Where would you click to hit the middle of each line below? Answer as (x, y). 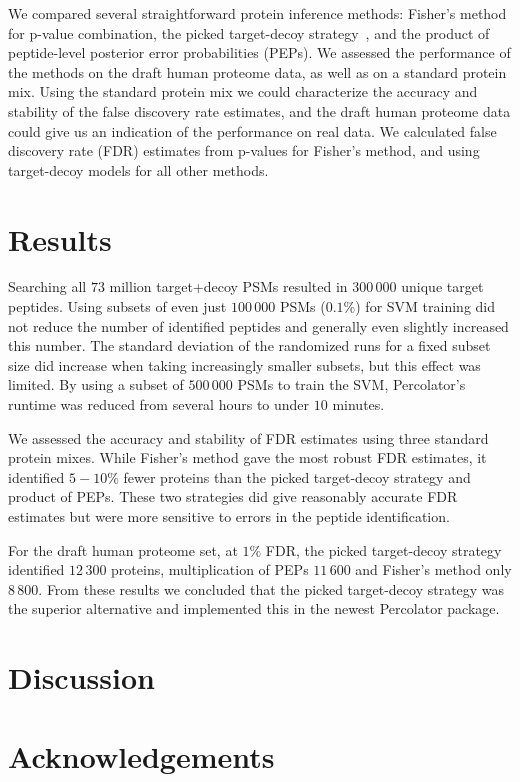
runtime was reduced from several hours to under (159, 404)
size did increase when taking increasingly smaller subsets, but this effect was (244, 364)
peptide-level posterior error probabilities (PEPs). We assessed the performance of (259, 52)
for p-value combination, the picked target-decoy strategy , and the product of (249, 32)
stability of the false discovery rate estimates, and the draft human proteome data (259, 110)
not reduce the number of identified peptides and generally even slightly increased (258, 325)
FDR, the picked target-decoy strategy (383, 549)
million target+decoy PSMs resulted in (228, 286)
